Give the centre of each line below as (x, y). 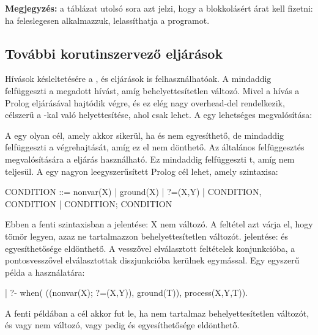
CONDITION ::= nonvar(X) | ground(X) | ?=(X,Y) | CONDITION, (133, 192)
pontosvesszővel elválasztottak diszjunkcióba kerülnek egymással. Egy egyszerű (152, 260)
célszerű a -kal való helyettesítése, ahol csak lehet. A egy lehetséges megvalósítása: (159, 115)
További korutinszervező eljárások (114, 53)
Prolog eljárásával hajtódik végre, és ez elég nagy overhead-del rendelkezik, (145, 102)
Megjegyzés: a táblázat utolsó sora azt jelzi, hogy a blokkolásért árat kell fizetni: (159, 8)
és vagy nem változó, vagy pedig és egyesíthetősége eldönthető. (122, 325)
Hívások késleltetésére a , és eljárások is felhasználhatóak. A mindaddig (138, 79)
